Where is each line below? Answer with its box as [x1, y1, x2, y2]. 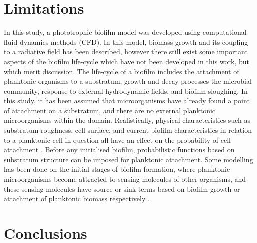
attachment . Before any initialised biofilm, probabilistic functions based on [4, 144, 235, 155]
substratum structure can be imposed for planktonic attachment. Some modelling [4, 154, 253, 164]
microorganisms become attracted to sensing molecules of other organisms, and [4, 174, 246, 184]
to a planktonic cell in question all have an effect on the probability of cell [4, 134, 231, 145]
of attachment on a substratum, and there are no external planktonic [4, 105, 216, 115]
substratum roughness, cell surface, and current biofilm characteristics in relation [4, 125, 252, 135]
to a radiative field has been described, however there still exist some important [4, 46, 248, 57]
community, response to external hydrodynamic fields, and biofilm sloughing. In [4, 85, 248, 96]
